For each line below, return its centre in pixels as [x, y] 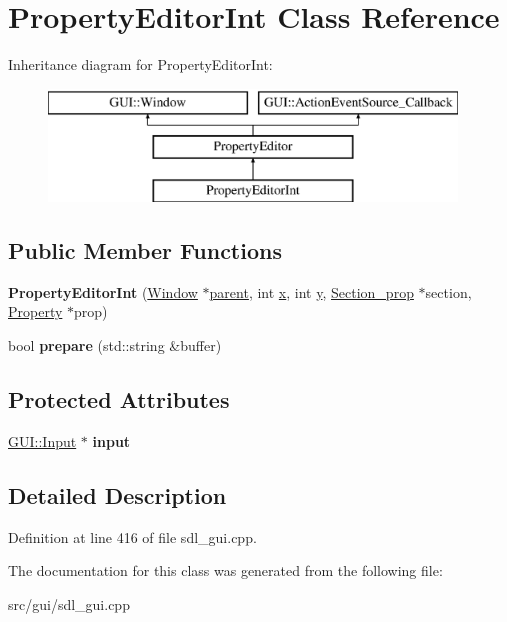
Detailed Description [117, 494]
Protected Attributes [119, 399]
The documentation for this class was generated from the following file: [225, 570]
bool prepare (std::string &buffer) [115, 345]
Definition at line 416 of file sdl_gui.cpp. [132, 536]
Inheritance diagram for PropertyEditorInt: [140, 64]
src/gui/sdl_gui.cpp [69, 603]
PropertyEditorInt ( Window [103, 291]
